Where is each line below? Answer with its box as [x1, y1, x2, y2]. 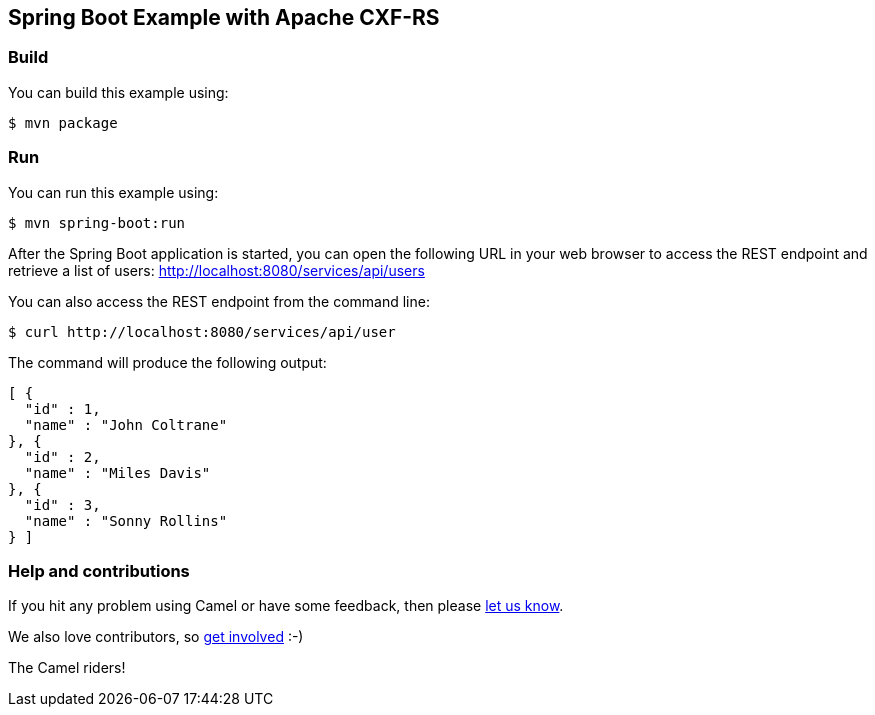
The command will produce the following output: [8, 353, 327, 371]
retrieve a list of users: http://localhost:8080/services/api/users [8, 261, 425, 279]
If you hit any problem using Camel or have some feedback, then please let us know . [8, 597, 564, 615]
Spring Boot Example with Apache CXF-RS [8, 5, 440, 30]
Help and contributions [8, 560, 190, 581]
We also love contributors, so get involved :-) [8, 628, 304, 646]
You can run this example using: [8, 183, 219, 201]
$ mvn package [8, 114, 118, 131]
